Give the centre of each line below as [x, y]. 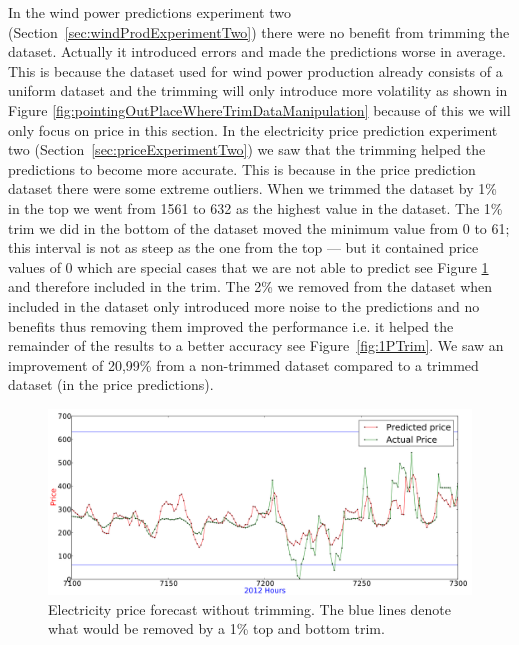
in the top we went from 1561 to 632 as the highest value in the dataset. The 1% [255, 207]
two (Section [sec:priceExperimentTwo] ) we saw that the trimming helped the [247, 149]
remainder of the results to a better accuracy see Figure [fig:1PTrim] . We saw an [256, 345]
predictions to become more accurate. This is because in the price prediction [242, 168]
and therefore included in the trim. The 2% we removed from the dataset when [250, 286]
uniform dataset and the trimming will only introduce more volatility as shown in [258, 90]
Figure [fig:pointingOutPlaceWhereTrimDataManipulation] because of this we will [259, 109]
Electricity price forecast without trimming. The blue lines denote [250, 608]
